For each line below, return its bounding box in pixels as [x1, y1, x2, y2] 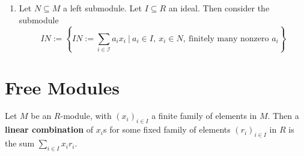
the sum [5, 137, 35, 149]
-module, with [60, 109, 112, 122]
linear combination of [5, 123, 94, 136]
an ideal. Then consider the [168, 2, 270, 14]
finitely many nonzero [189, 34, 269, 43]
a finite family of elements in [151, 109, 257, 122]
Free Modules [5, 75, 120, 99]
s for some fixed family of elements [103, 123, 231, 136]
